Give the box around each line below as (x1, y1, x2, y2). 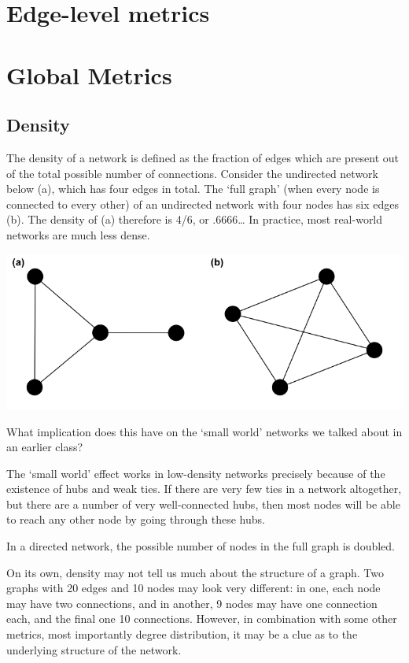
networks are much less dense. (6, 226, 150, 243)
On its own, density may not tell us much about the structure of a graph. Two (6, 564, 384, 580)
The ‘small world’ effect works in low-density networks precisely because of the (6, 465, 385, 481)
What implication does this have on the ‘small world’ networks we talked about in (6, 423, 403, 439)
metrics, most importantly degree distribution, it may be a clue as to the (6, 626, 358, 643)
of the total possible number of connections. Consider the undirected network (6, 165, 378, 181)
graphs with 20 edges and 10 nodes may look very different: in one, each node (6, 580, 381, 596)
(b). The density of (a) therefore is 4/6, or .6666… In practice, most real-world (6, 211, 383, 228)
